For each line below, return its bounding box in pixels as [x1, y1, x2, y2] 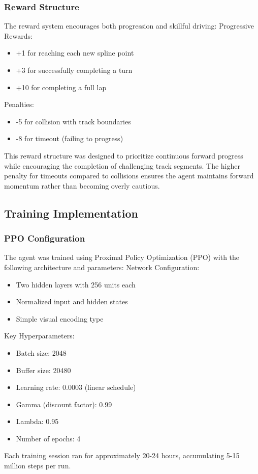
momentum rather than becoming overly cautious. [4, 180, 160, 191]
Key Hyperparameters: [4, 330, 75, 341]
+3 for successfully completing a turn [16, 65, 133, 75]
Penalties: [4, 99, 34, 110]
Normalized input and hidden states [16, 296, 128, 307]
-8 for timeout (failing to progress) [16, 133, 123, 144]
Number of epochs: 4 [16, 433, 81, 443]
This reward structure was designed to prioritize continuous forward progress [4, 150, 243, 161]
